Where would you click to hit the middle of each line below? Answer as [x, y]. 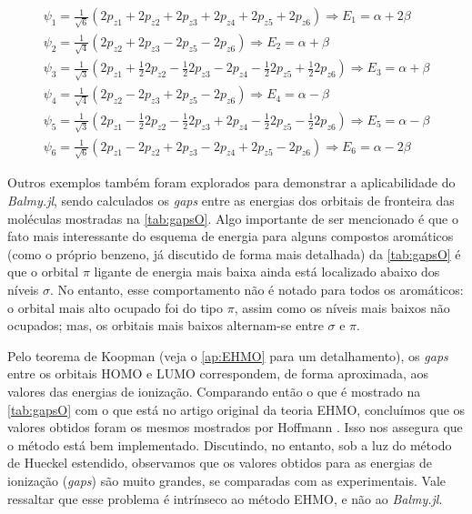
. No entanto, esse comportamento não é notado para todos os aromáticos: [256, 289]
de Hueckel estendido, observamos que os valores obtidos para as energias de [220, 463]
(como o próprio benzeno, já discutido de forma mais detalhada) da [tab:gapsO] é [234, 253]
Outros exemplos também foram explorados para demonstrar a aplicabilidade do [231, 182]
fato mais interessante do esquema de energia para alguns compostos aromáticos [231, 236]
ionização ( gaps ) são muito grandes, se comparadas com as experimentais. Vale [227, 480]
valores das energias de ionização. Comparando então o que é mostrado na [214, 391]
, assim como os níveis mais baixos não [342, 307]
